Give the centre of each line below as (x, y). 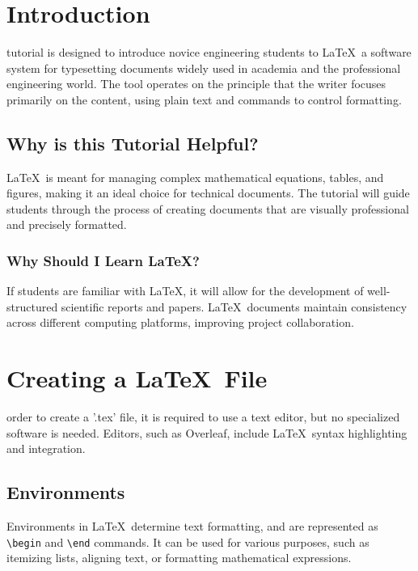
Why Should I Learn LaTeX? (103, 260)
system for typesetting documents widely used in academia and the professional (204, 68)
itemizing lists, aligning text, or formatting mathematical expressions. (179, 558)
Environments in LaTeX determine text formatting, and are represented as (192, 526)
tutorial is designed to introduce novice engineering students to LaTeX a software (209, 52)
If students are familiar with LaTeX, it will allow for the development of (185, 291)
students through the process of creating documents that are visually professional (208, 208)
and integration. (46, 448)
